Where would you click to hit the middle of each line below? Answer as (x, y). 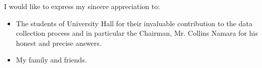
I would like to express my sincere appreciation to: (82, 6)
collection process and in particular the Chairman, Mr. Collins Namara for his (137, 33)
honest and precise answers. (59, 43)
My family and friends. (51, 60)
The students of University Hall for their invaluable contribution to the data (134, 23)
